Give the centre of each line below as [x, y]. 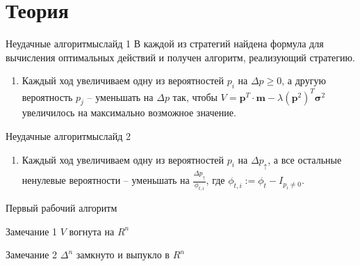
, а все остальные [305, 159]
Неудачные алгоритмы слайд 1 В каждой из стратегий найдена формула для [165, 44]
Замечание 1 [32, 231]
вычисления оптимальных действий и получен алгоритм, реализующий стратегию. [180, 57]
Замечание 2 [32, 255]
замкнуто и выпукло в [123, 255]
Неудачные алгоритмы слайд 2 [68, 136]
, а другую [304, 80]
